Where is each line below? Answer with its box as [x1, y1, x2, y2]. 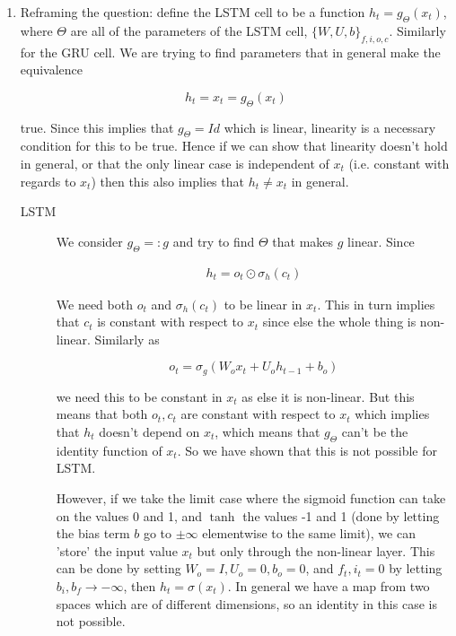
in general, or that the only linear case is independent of [20, 153, 329, 172]
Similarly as [94, 329, 160, 348]
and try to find [172, 231, 255, 250]
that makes [272, 231, 334, 250]
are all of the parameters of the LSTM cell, [70, 21, 308, 39]
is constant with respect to [97, 312, 243, 331]
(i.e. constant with [348, 153, 450, 172]
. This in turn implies [317, 294, 435, 313]
